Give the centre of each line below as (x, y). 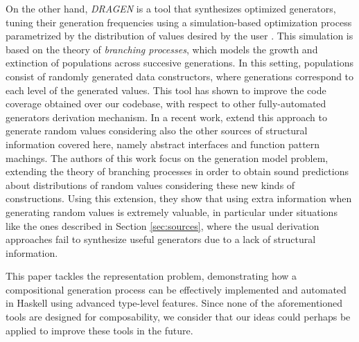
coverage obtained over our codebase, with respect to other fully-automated (166, 103)
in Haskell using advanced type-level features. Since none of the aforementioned (174, 303)
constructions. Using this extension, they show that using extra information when (179, 198)
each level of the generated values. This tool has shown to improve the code (166, 90)
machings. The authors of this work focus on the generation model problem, (167, 157)
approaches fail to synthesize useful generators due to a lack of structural (161, 239)
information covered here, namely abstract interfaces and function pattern (163, 144)
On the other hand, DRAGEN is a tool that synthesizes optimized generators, (171, 8)
